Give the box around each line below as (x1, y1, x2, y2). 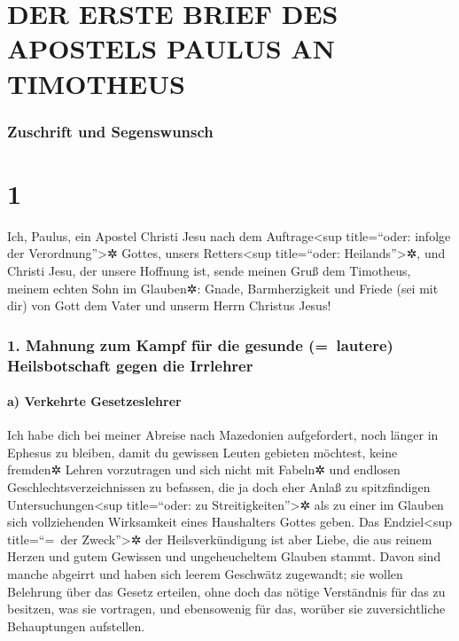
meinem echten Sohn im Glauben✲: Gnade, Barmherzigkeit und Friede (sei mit (7, 278, 439, 297)
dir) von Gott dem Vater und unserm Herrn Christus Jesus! (7, 296, 331, 315)
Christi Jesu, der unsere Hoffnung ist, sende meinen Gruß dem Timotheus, (7, 261, 411, 279)
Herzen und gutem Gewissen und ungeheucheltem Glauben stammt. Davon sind (7, 547, 441, 566)
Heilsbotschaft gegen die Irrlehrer (7, 354, 253, 376)
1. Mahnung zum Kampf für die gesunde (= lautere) (7, 333, 393, 356)
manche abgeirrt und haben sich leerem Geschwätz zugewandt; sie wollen (7, 565, 403, 582)
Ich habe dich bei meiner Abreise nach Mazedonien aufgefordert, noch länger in (7, 426, 439, 444)
